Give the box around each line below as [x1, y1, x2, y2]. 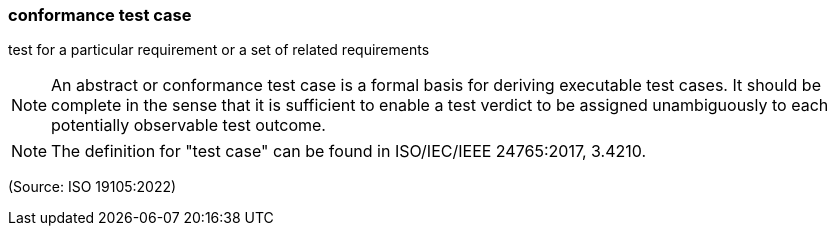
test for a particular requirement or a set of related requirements [8, 41, 430, 59]
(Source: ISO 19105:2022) [8, 178, 177, 196]
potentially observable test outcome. [51, 115, 326, 136]
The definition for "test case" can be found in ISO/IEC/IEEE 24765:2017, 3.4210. [51, 141, 647, 162]
